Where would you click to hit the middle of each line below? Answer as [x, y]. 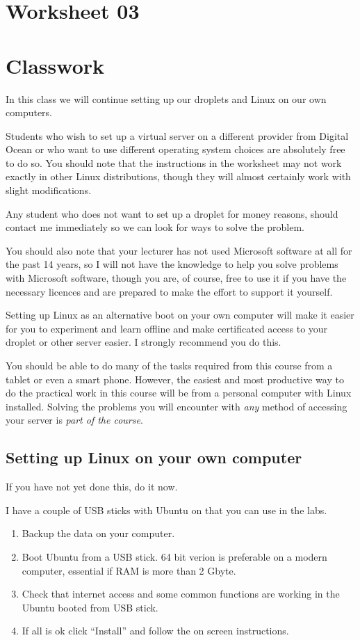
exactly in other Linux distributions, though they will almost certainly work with [178, 176]
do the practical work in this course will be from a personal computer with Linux [179, 393]
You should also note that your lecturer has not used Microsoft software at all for [179, 250]
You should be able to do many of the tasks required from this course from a [169, 365]
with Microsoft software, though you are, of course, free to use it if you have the [176, 278]
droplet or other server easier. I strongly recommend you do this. [144, 342]
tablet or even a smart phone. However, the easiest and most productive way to [175, 379]
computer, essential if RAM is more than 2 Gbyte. [129, 570]
